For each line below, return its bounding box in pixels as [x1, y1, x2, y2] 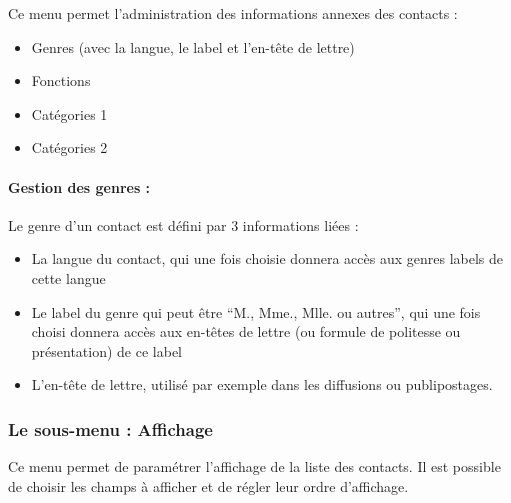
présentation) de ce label [31, 340, 183, 361]
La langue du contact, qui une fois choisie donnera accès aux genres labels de [31, 248, 503, 269]
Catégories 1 [31, 103, 108, 124]
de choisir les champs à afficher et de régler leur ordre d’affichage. [8, 475, 409, 496]
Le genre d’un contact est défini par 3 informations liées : [8, 214, 359, 235]
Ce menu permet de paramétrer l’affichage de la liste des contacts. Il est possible [8, 456, 501, 477]
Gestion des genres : [8, 176, 151, 197]
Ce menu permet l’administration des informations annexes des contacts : [8, 3, 458, 23]
